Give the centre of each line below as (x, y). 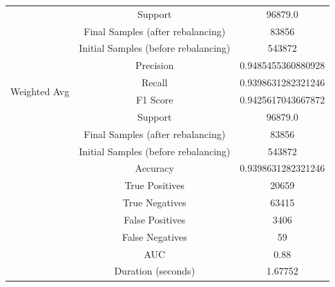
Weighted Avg (40, 91)
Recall (154, 82)
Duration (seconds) (155, 271)
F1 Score (155, 99)
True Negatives (154, 202)
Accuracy (154, 168)
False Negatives (154, 236)
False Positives (155, 219)
